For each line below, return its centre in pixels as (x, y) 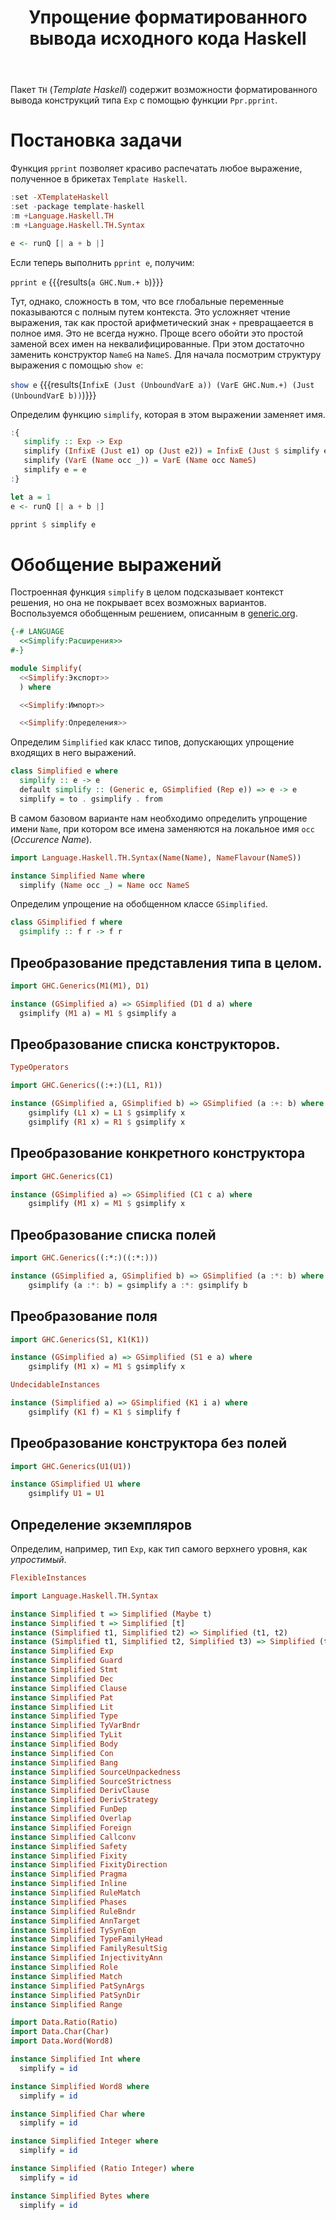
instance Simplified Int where (75, 2059)
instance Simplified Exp (62, 1651)
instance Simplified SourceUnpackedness (96, 1772)
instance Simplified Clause (69, 1688)
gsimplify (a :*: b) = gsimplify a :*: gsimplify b (138, 1285)
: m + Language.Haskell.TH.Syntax (77, 225)
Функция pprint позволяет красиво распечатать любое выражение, (156, 168)
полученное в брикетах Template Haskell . (99, 179)
